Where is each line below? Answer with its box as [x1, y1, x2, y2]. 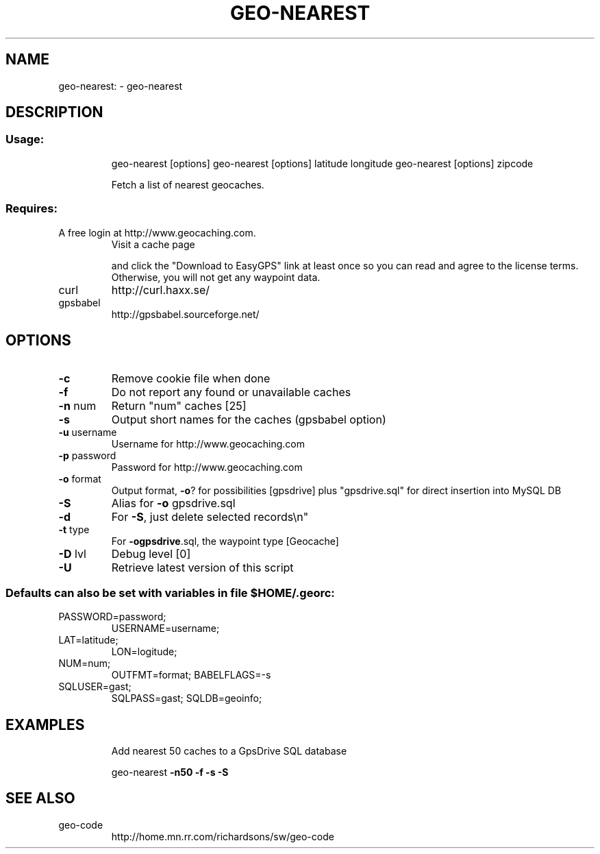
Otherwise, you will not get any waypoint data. [111, 271, 321, 283]
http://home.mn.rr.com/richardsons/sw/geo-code [111, 830, 334, 842]
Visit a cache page [111, 238, 195, 250]
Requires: [5, 202, 58, 216]
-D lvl [58, 547, 86, 561]
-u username [58, 426, 117, 439]
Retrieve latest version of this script [111, 561, 294, 575]
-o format [58, 473, 101, 485]
